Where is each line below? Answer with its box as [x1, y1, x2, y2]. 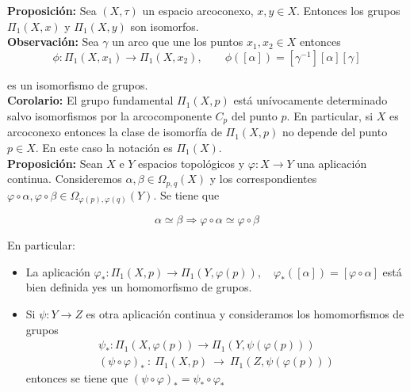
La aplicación [25, 263, 90, 280]
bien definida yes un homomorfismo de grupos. [25, 279, 252, 295]
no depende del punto [282, 124, 388, 140]
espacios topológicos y [138, 154, 245, 171]
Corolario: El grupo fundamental [7, 92, 174, 108]
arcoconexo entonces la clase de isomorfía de [7, 124, 222, 140]
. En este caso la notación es [35, 139, 173, 156]
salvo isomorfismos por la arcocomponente [7, 107, 212, 124]
